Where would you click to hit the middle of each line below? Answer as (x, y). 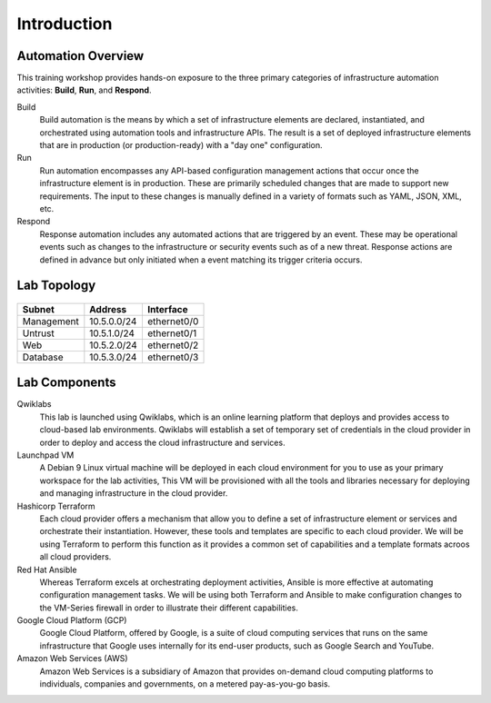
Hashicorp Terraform (56, 506)
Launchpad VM (45, 455)
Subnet (38, 309)
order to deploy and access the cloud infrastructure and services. (162, 442)
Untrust (38, 333)
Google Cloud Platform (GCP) (72, 620)
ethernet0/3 (173, 357)
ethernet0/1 (172, 333)
